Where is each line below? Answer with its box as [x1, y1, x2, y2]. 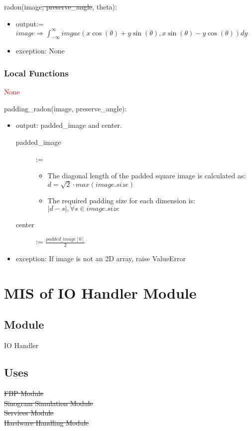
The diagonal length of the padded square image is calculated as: [47, 170, 246, 181]
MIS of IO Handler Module [4, 282, 197, 303]
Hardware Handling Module [4, 417, 89, 428]
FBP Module [4, 388, 44, 398]
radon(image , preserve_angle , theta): [4, 1, 117, 11]
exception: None [15, 45, 65, 56]
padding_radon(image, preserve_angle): [4, 103, 127, 113]
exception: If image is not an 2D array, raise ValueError [15, 253, 186, 264]
